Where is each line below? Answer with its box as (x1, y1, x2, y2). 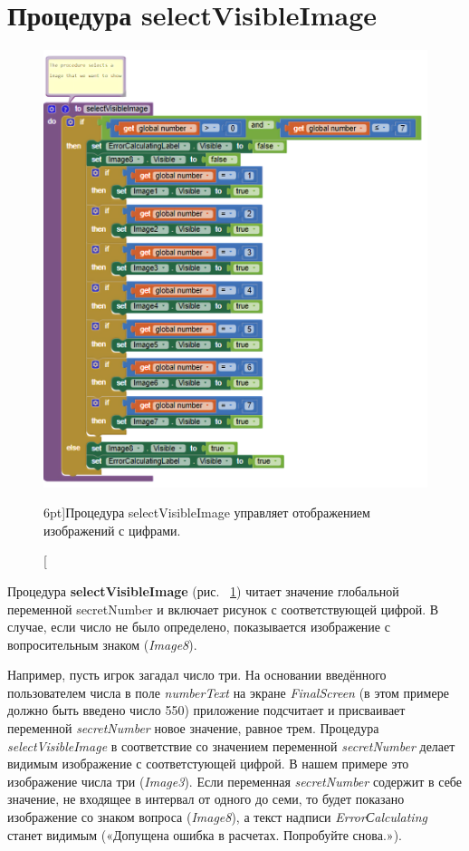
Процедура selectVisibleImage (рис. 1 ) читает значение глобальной (7, 581, 399, 600)
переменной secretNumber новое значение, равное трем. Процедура (7, 719, 379, 738)
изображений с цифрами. (43, 520, 181, 539)
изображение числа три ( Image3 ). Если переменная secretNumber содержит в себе (7, 771, 462, 790)
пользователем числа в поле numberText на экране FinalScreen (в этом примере (7, 682, 449, 701)
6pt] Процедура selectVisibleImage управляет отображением (43, 503, 370, 522)
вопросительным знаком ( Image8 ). (7, 634, 197, 653)
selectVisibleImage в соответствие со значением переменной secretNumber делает (7, 736, 455, 755)
